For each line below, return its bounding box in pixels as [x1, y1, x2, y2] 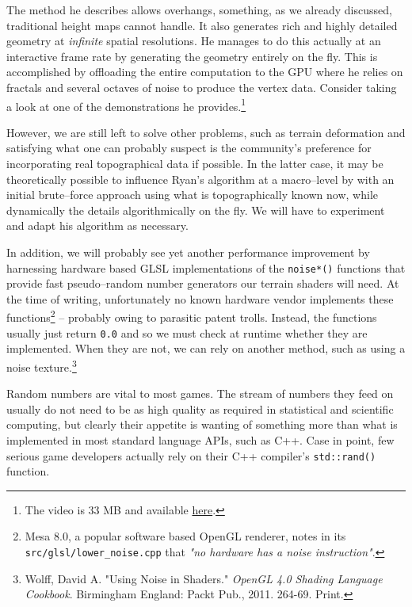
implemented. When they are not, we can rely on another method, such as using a [6, 340, 406, 357]
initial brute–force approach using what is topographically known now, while [6, 186, 378, 203]
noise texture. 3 [6, 356, 77, 375]
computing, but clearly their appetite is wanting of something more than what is [6, 416, 398, 433]
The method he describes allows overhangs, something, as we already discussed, [6, 2, 392, 17]
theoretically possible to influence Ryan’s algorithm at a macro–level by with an [6, 170, 395, 187]
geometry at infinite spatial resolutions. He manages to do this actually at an [6, 32, 381, 49]
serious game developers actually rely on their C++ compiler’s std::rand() [6, 447, 376, 464]
